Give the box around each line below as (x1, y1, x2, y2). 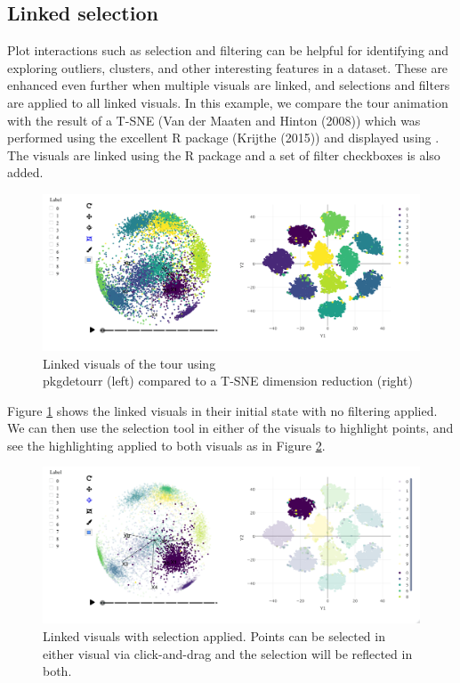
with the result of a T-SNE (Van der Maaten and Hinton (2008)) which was (7, 110, 421, 129)
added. (7, 163, 44, 182)
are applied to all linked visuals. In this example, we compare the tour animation (7, 93, 448, 111)
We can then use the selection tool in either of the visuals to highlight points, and (7, 419, 454, 437)
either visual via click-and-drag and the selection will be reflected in (43, 644, 413, 663)
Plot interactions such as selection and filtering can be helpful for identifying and (7, 41, 449, 60)
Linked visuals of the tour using (43, 354, 216, 372)
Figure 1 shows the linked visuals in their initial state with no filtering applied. (7, 401, 438, 419)
